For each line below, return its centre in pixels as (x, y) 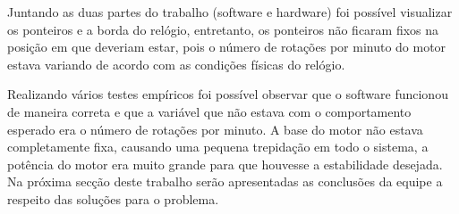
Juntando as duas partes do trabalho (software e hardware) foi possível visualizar (230, 12)
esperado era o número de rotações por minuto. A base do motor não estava (215, 129)
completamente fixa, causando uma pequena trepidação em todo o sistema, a (218, 147)
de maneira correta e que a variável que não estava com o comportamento (209, 111)
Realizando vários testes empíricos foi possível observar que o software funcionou (228, 94)
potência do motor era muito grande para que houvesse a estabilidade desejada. (225, 164)
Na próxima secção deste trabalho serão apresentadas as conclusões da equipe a (225, 181)
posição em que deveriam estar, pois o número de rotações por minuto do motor (227, 47)
